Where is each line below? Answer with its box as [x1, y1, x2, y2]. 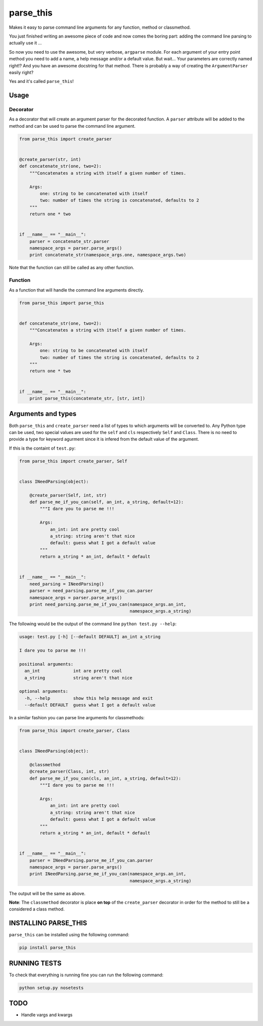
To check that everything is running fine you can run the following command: [9, 972, 164, 978]
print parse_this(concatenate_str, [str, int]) [29, 395, 146, 401]
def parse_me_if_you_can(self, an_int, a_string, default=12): [29, 499, 184, 505]
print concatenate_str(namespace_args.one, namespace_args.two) [29, 252, 187, 258]
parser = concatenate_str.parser [29, 238, 110, 244]
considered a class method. [9, 906, 65, 912]
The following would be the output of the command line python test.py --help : [9, 621, 177, 627]
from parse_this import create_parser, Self [19, 458, 128, 464]
